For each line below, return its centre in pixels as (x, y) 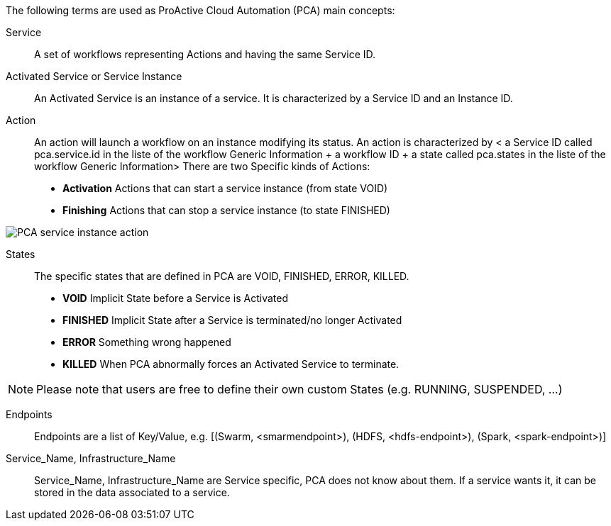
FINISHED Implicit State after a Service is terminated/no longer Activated (232, 320)
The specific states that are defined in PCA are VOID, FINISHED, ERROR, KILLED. (222, 276)
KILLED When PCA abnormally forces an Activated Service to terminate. (231, 364)
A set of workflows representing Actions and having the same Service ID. (205, 54)
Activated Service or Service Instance (94, 76)
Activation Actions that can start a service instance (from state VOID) (225, 188)
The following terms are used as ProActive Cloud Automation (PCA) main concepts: (200, 10)
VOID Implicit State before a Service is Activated (176, 298)
